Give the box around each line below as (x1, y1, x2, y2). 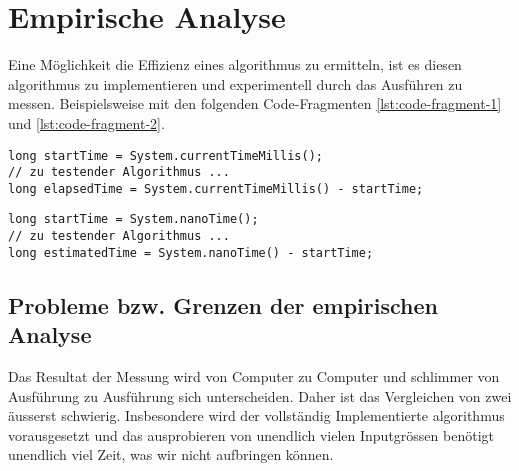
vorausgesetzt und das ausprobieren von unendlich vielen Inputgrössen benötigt (8, 424, 494, 445)
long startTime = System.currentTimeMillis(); (8, 148, 323, 163)
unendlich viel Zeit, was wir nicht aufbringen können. (8, 444, 334, 465)
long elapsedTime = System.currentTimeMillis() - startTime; (8, 181, 424, 196)
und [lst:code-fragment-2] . (8, 112, 165, 133)
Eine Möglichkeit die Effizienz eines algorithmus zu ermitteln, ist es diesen (8, 54, 462, 75)
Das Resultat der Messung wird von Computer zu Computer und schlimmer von (8, 366, 500, 387)
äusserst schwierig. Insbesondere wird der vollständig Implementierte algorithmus (8, 405, 505, 426)
